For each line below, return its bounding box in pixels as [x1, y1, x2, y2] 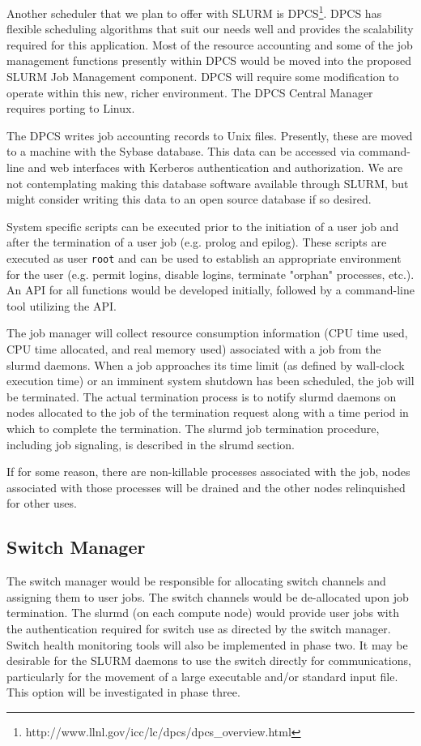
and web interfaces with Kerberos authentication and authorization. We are [28, 159, 403, 175]
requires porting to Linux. [6, 100, 135, 117]
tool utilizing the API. [6, 297, 117, 314]
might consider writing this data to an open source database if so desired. [6, 191, 372, 208]
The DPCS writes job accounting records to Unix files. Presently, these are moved [6, 126, 413, 144]
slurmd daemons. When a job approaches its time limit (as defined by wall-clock [6, 356, 405, 373]
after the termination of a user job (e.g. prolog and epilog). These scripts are [6, 234, 387, 251]
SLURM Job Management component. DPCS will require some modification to [6, 68, 399, 85]
